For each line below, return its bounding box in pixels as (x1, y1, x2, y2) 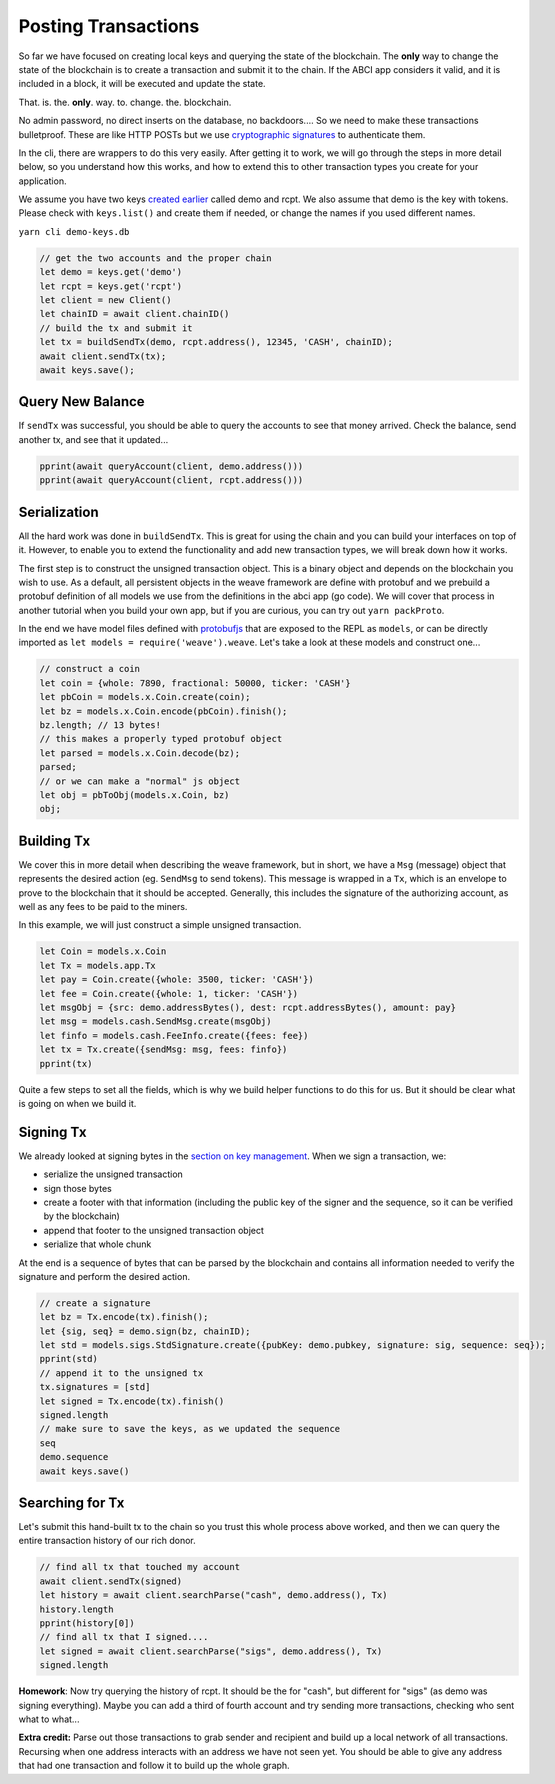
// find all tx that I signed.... (39, 1631, 209, 1643)
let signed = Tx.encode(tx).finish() (39, 1395, 225, 1407)
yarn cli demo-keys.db (18, 226, 130, 237)
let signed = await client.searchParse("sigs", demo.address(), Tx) (39, 1645, 383, 1657)
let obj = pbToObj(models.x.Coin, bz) (39, 789, 230, 800)
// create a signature (39, 1297, 151, 1309)
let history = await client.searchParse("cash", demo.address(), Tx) (39, 1590, 388, 1601)
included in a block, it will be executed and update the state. (18, 78, 266, 90)
